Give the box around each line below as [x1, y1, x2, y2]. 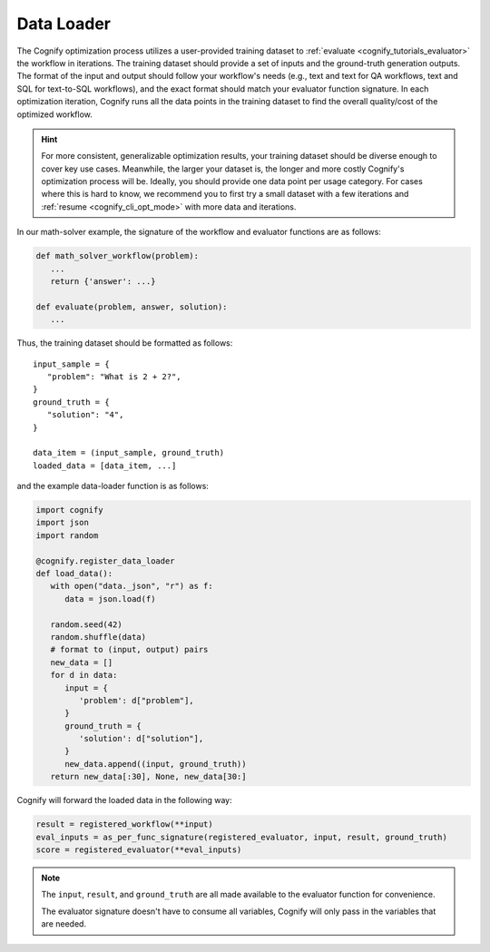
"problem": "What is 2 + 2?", [46, 371, 181, 381]
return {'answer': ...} [50, 277, 156, 286]
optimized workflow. [16, 109, 93, 120]
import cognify [35, 505, 103, 515]
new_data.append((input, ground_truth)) [64, 759, 247, 769]
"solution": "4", [46, 409, 124, 420]
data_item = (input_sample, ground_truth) [33, 447, 225, 458]
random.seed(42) [50, 619, 122, 630]
